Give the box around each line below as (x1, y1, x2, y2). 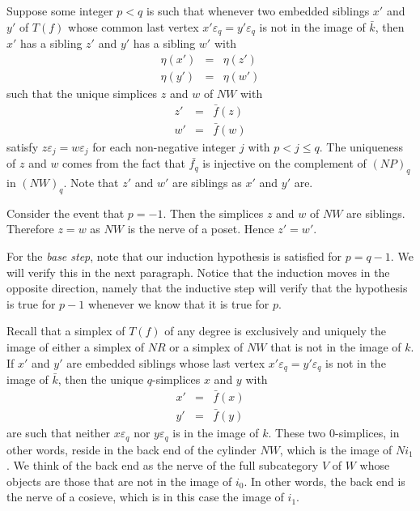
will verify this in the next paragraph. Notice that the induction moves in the (6, 263, 390, 280)
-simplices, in (335, 424, 400, 441)
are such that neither (6, 424, 111, 441)
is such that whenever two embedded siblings (146, 2, 370, 19)
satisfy (6, 138, 39, 155)
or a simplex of (169, 339, 244, 355)
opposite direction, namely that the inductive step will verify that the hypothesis (6, 279, 408, 296)
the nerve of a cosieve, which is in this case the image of (6, 488, 284, 505)
